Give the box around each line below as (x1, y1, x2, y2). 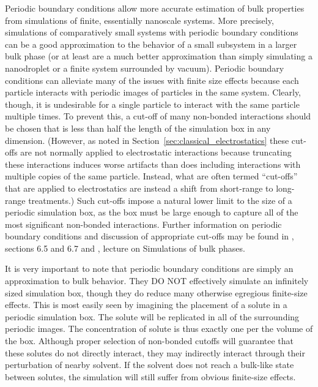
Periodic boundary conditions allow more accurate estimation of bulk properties (5, 2, 305, 14)
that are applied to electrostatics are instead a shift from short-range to (5, 181, 273, 194)
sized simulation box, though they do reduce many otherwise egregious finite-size (5, 286, 308, 299)
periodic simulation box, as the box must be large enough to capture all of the (5, 206, 298, 219)
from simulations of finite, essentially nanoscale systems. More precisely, (5, 13, 274, 26)
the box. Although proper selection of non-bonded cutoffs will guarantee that (5, 334, 294, 347)
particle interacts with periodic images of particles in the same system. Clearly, (5, 86, 301, 99)
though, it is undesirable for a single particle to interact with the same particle (5, 97, 300, 110)
